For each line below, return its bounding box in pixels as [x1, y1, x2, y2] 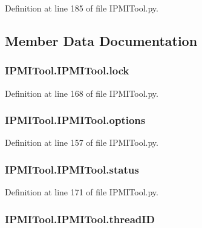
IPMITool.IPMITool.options [5, 112, 146, 128]
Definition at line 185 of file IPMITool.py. [5, 2, 158, 14]
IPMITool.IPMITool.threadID [5, 211, 155, 226]
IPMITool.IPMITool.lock [5, 63, 129, 78]
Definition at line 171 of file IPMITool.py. [5, 186, 158, 198]
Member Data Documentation [5, 31, 198, 50]
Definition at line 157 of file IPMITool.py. [5, 136, 158, 149]
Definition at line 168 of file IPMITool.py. [5, 86, 158, 99]
